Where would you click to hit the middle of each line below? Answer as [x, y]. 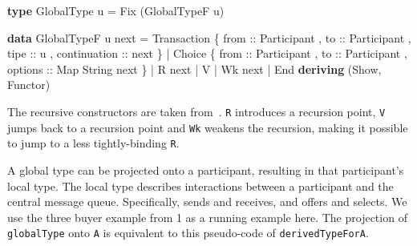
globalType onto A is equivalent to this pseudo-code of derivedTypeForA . [188, 233]
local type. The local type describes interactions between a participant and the [200, 186]
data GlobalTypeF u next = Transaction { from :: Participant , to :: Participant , [209, 37]
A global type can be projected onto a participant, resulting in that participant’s [206, 169]
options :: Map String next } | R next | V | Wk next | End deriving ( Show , [194, 69]
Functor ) [29, 85]
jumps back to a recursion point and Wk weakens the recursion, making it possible [208, 127]
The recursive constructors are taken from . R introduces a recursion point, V [196, 111]
